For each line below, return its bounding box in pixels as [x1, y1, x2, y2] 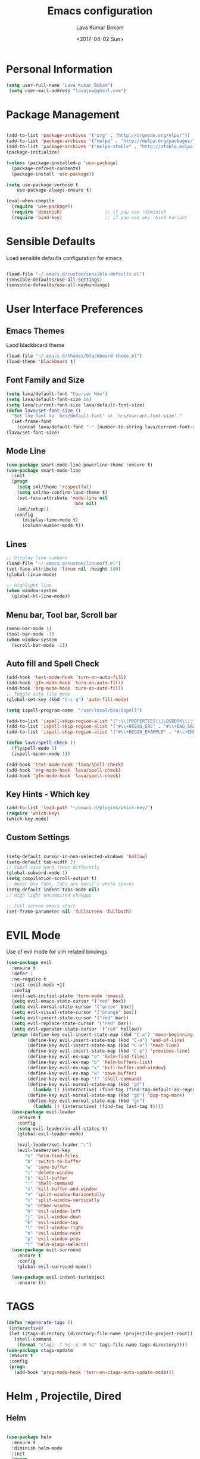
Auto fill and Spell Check [6, 659, 99, 669]
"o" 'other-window [24, 1203, 70, 1208]
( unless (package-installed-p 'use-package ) [6, 159, 118, 166]
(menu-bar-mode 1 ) [6, 625, 52, 631]
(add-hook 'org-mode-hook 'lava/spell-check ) [6, 767, 121, 773]
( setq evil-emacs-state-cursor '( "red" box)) [11, 998, 127, 1004]
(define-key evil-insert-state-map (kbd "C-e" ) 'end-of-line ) [27, 1037, 185, 1043]
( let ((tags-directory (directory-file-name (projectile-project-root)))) [8, 1330, 198, 1336]
